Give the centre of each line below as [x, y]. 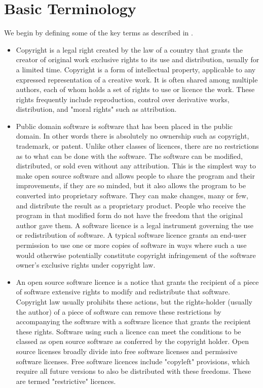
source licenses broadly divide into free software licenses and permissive [127, 351]
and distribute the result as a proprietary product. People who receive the [131, 205]
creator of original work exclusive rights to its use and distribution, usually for [138, 59]
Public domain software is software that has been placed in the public [124, 126]
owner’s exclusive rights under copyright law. [86, 265]
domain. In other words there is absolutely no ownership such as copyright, [133, 136]
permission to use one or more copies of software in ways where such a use [131, 245]
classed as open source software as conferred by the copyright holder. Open [132, 341]
